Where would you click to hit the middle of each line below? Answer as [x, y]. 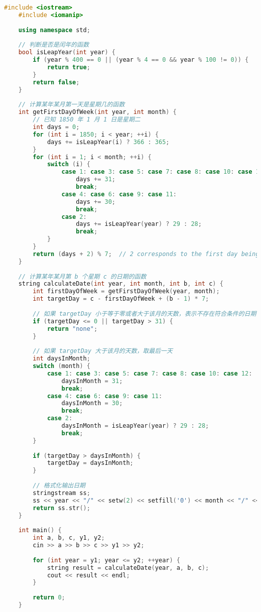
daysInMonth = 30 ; [92, 403]
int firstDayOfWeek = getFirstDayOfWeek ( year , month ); [126, 291]
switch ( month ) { [61, 366]
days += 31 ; [96, 179]
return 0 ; [49, 598]
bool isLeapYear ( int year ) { [67, 52]
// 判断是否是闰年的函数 [54, 45]
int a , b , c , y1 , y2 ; [69, 538]
